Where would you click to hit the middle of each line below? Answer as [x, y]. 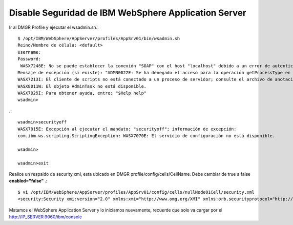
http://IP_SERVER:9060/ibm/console [45, 217]
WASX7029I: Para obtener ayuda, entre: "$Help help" [82, 93]
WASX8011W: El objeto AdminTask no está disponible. [82, 86]
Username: [29, 52]
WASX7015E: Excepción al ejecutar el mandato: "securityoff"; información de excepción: [127, 129]
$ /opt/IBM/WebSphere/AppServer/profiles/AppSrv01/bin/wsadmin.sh [99, 38]
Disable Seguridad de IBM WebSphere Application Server [128, 13]
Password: [29, 59]
